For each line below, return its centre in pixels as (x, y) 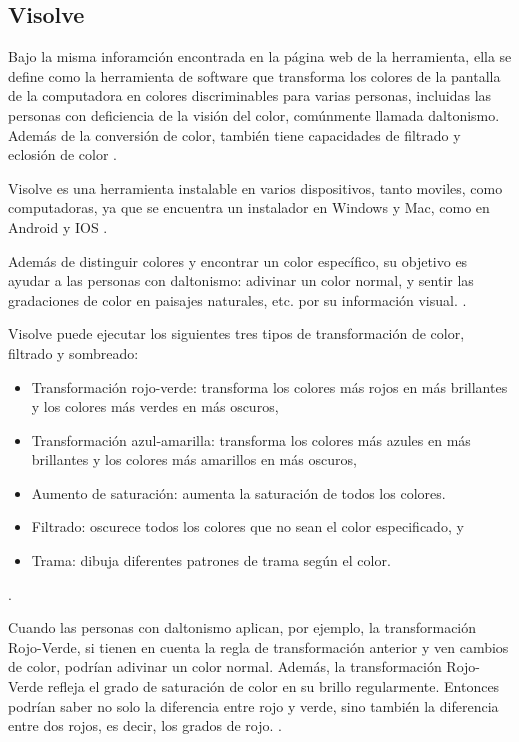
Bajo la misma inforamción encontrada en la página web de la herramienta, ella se (260, 56)
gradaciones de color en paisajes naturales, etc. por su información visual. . (237, 299)
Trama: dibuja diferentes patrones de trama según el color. (211, 560)
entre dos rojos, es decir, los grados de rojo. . (145, 725)
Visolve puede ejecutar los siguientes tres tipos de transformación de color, (236, 333)
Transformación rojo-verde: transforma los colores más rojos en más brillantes (269, 386)
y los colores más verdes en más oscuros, (155, 406)
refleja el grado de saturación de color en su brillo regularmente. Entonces (273, 686)
